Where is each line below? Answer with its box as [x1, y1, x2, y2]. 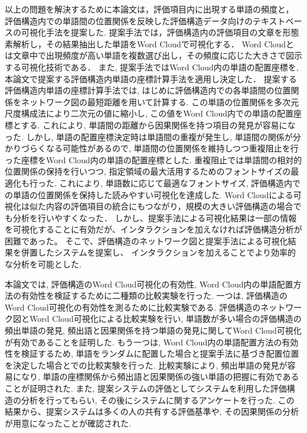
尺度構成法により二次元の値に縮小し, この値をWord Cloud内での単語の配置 [5, 107, 294, 119]
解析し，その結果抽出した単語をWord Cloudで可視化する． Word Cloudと [12, 37, 295, 50]
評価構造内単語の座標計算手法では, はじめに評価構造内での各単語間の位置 [5, 84, 291, 96]
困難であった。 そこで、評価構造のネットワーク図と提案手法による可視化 [5, 234, 288, 247]
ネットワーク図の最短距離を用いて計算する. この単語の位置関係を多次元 [21, 95, 299, 108]
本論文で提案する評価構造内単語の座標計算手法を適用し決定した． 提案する [5, 72, 297, 85]
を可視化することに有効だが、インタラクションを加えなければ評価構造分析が [5, 223, 302, 235]
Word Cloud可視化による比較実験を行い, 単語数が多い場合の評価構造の [29, 312, 302, 325]
